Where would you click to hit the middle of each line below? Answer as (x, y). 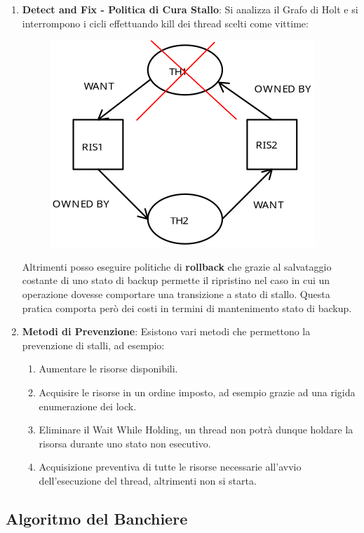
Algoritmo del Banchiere (97, 518)
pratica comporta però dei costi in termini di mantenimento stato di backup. (187, 308)
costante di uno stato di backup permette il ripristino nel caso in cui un (176, 280)
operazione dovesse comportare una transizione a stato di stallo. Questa (176, 294)
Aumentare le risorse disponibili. (108, 369)
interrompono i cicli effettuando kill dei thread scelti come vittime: (165, 23)
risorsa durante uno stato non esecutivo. (125, 443)
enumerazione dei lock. (88, 406)
